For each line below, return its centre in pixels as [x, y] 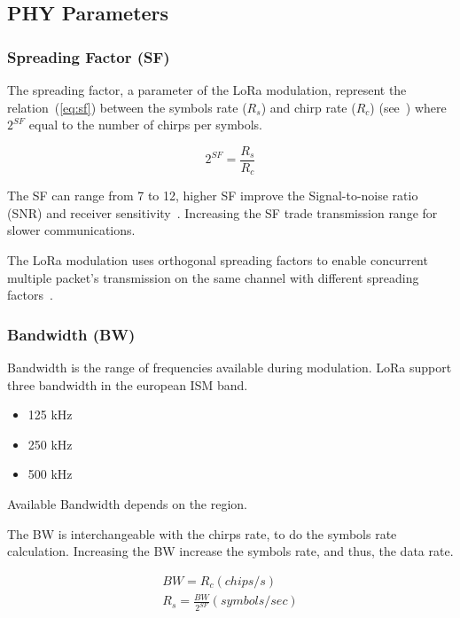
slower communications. [71, 230]
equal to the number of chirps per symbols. [146, 125]
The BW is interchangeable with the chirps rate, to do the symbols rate [202, 533]
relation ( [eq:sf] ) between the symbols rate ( [127, 107]
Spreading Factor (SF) [89, 56]
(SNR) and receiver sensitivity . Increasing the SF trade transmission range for [222, 212]
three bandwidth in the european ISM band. [128, 384]
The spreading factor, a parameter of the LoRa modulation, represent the [207, 90]
